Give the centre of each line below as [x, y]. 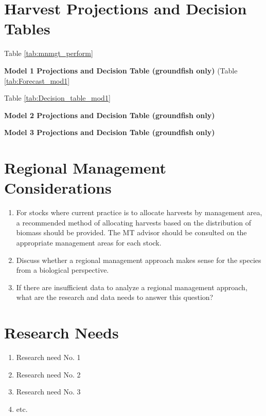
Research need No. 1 [48, 357]
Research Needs [61, 333]
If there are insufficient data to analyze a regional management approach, [132, 287]
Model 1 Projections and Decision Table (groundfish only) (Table [121, 70]
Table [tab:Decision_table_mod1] [57, 98]
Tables [27, 29]
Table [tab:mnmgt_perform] [49, 53]
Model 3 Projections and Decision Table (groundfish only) [110, 132]
